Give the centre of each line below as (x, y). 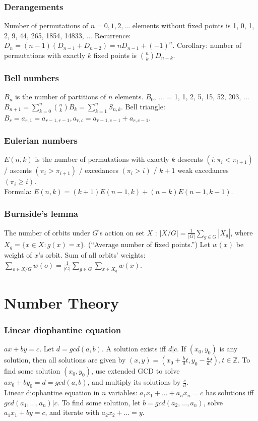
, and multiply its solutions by (134, 382)
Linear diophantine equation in (52, 393)
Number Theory (61, 302)
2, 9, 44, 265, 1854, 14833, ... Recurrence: (68, 35)
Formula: (18, 191)
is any (229, 349)
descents (190, 159)
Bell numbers (32, 77)
